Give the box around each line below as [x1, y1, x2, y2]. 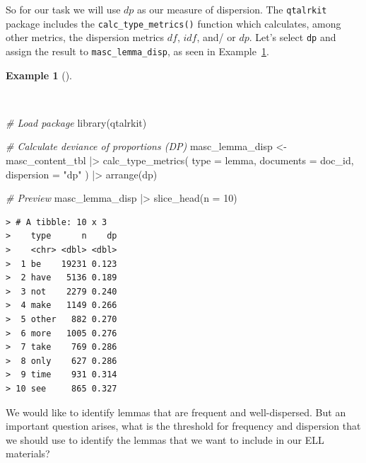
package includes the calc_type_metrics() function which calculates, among [6, 16, 341, 30]
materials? [6, 446, 50, 461]
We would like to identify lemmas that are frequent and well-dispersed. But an [6, 404, 346, 419]
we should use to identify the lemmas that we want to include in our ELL [6, 432, 324, 447]
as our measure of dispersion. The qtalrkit [137, 2, 327, 16]
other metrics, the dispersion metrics [6, 30, 165, 45]
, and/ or [196, 30, 236, 45]
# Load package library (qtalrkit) [6, 115, 147, 130]
